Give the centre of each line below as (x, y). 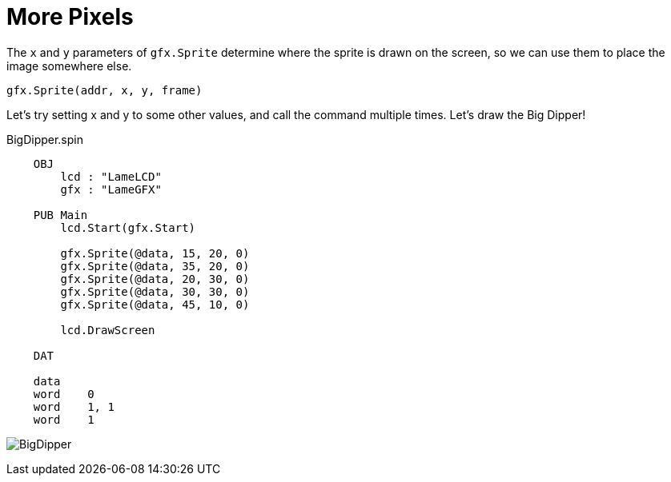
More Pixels (70, 17)
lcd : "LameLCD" (111, 176)
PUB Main (60, 215)
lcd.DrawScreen (108, 330)
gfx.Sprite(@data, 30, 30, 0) (155, 291)
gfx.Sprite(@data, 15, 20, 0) (155, 253)
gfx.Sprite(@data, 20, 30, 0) (155, 279)
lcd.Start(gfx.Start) (128, 227)
